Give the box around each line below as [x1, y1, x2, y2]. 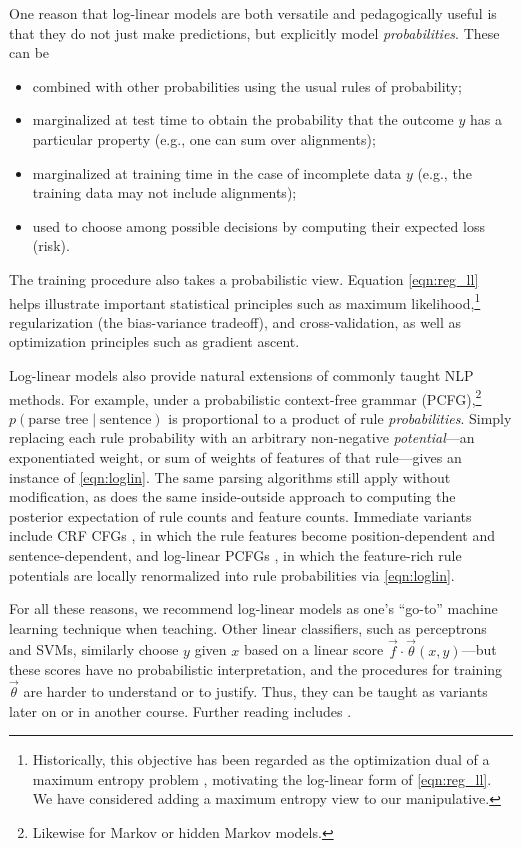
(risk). [32, 235, 70, 256]
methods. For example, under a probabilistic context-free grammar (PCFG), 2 [9, 385, 482, 409]
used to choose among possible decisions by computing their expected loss [32, 215, 485, 236]
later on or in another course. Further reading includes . [9, 700, 352, 721]
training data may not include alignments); [32, 182, 297, 203]
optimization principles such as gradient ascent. [9, 331, 300, 352]
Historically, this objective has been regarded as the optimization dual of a [32, 749, 490, 770]
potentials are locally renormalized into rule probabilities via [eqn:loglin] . [9, 564, 455, 585]
